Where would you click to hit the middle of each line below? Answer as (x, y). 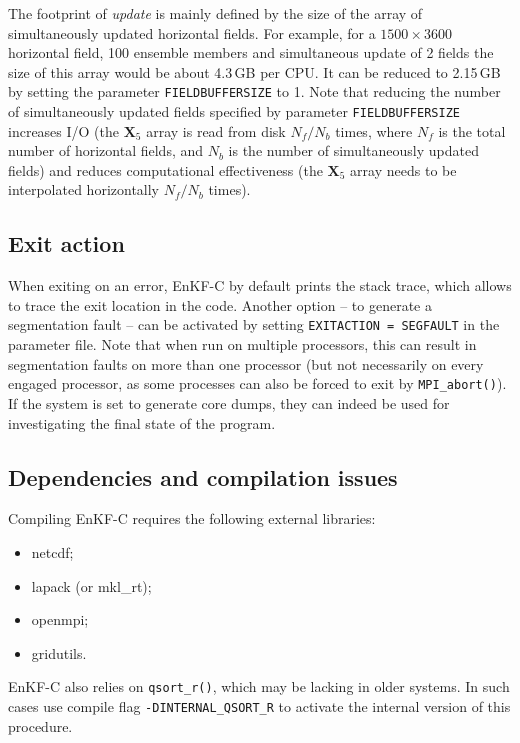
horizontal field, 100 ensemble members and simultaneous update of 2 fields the (251, 52)
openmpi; (60, 619)
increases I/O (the (64, 130)
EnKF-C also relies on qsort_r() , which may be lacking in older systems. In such (259, 686)
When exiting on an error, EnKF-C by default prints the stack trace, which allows (260, 285)
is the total (472, 130)
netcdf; (52, 551)
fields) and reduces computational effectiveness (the (165, 169)
